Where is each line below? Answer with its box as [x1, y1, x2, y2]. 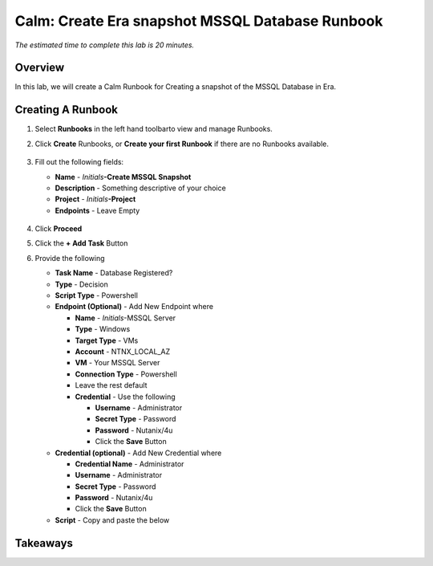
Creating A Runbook [14, 103, 118, 116]
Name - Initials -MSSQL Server [75, 313, 176, 323]
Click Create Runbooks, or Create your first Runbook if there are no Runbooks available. [34, 139, 329, 149]
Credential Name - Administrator [75, 458, 184, 469]
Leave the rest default [75, 381, 148, 390]
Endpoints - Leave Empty [55, 206, 140, 215]
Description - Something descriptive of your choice [55, 183, 226, 193]
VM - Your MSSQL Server [75, 358, 160, 368]
